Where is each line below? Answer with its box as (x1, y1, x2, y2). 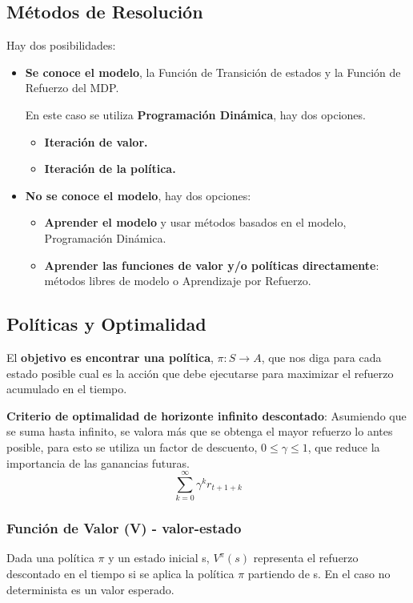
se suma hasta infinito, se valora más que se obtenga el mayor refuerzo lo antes (6, 423, 393, 440)
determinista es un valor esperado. (6, 581, 174, 597)
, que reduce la (307, 438, 380, 455)
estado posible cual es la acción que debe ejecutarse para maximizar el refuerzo (6, 364, 394, 381)
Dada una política (6, 549, 94, 566)
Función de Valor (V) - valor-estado (6, 518, 242, 538)
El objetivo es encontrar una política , (6, 348, 214, 365)
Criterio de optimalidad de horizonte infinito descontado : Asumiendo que (6, 407, 407, 424)
